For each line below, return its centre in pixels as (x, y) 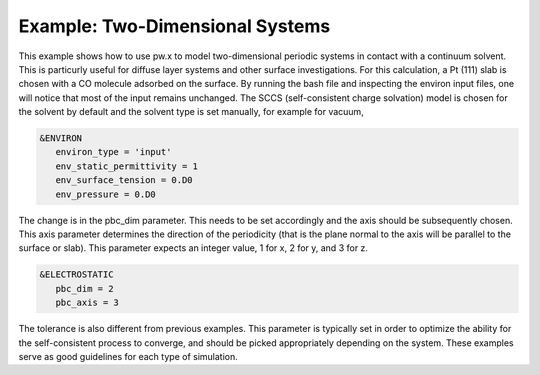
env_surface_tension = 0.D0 (124, 180)
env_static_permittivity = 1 (127, 166)
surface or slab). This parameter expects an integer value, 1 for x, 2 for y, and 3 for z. (193, 248)
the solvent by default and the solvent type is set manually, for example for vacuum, (191, 112)
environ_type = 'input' (113, 152)
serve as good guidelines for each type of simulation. (128, 356)
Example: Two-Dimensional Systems (174, 26)
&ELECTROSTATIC (76, 274)
